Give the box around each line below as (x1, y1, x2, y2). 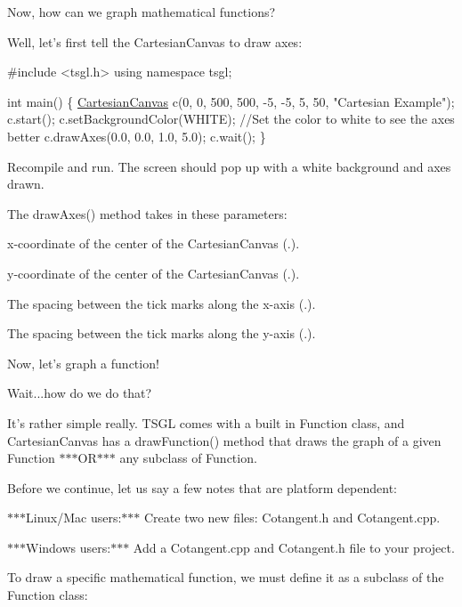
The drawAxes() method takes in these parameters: (7, 204, 288, 223)
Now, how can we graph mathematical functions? (7, 3, 276, 20)
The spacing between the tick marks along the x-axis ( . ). (7, 294, 316, 312)
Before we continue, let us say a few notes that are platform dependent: (7, 478, 398, 497)
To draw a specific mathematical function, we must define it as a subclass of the (7, 568, 444, 587)
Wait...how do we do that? (7, 384, 152, 402)
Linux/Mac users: (26, 508, 122, 527)
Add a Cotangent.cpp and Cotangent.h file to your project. (133, 538, 455, 556)
